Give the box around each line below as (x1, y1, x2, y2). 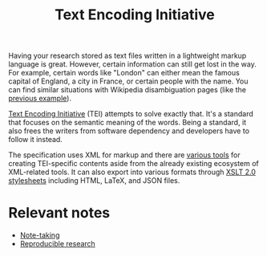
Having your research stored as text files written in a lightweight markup (8, 51, 247, 61)
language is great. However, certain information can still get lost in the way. (8, 59, 257, 69)
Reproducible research (19, 239, 96, 249)
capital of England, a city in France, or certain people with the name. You (8, 76, 249, 86)
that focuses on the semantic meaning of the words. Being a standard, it (8, 118, 247, 128)
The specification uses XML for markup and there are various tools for (8, 150, 241, 160)
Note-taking (19, 230, 60, 240)
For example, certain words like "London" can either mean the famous (8, 68, 241, 78)
